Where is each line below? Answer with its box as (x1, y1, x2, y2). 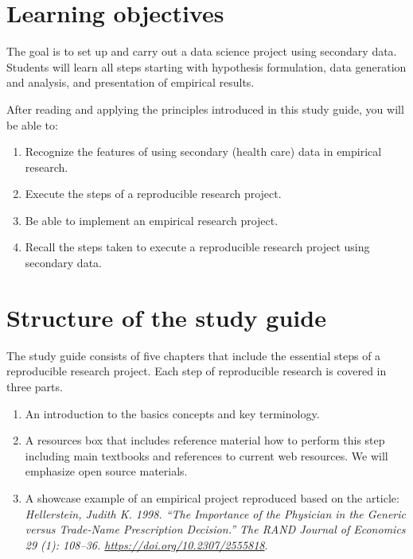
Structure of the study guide (6, 301, 326, 333)
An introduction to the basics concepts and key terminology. (25, 405, 320, 421)
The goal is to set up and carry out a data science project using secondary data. (6, 43, 397, 60)
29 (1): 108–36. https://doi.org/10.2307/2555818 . (25, 536, 268, 553)
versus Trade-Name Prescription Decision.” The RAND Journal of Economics (25, 521, 406, 538)
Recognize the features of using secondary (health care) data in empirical (25, 143, 382, 160)
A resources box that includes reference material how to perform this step (25, 432, 385, 448)
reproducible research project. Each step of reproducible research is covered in (6, 363, 387, 379)
